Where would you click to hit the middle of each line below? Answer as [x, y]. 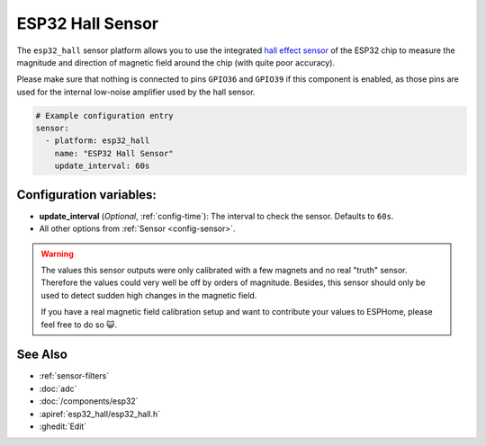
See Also [42, 355]
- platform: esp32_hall [98, 141]
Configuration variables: [87, 195]
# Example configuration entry [105, 116]
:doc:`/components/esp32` [89, 401]
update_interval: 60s [102, 166]
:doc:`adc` [58, 388]
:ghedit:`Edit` [63, 426]
